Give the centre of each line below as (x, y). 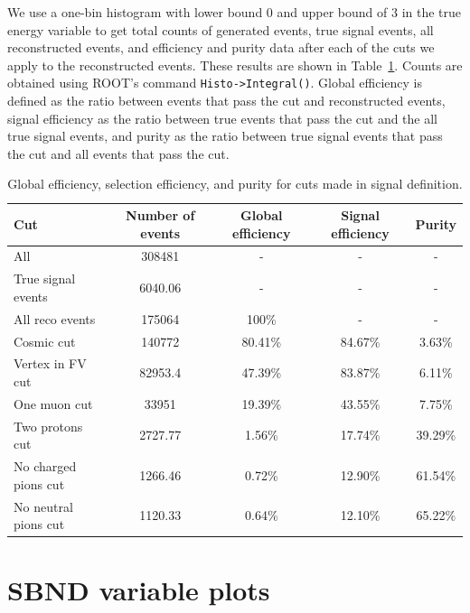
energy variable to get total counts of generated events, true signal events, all (221, 29)
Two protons (48, 426)
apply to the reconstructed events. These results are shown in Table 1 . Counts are (235, 65)
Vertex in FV (50, 363)
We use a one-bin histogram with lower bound (135, 12)
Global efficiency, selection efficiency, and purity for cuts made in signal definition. (235, 184)
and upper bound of (332, 12)
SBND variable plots (139, 590)
